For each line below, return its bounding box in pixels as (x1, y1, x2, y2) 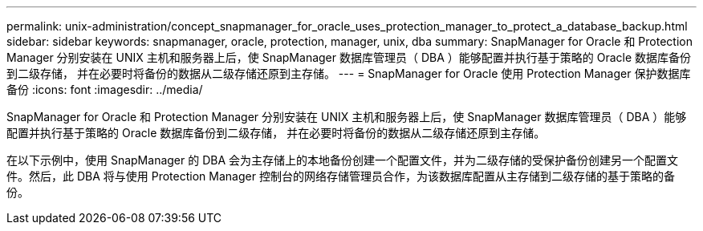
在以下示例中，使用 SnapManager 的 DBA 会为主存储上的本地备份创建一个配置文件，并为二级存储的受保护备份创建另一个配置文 (6, 153, 679, 167)
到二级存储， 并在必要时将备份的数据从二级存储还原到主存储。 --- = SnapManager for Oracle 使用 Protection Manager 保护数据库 (6, 67, 691, 80)
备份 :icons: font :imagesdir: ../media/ (6, 83, 203, 96)
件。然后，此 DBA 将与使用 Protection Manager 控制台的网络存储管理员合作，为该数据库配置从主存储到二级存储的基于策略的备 (6, 169, 675, 183)
